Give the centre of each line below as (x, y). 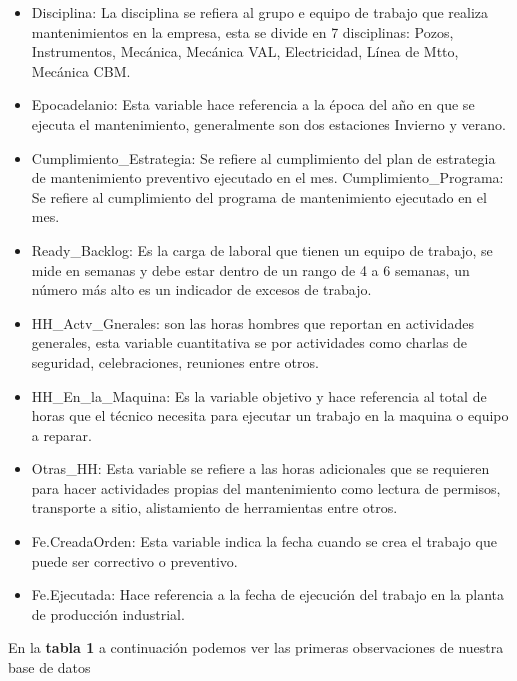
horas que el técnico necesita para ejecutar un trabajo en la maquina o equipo (270, 415)
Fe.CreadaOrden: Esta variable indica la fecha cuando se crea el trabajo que (264, 541)
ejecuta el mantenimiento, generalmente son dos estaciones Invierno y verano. (268, 123)
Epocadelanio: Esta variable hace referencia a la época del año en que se (253, 104)
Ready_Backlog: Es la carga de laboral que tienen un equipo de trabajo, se (262, 249)
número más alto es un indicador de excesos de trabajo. (201, 289)
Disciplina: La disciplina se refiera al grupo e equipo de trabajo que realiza (260, 12)
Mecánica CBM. (81, 70)
